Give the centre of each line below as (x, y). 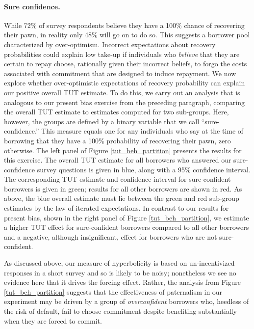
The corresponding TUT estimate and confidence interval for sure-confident (117, 179)
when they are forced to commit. (53, 320)
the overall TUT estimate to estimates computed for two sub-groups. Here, (116, 112)
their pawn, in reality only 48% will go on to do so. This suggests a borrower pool (127, 35)
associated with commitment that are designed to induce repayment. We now (120, 73)
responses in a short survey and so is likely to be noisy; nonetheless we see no (120, 272)
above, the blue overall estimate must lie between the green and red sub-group (122, 198)
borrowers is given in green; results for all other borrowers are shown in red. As (123, 188)
